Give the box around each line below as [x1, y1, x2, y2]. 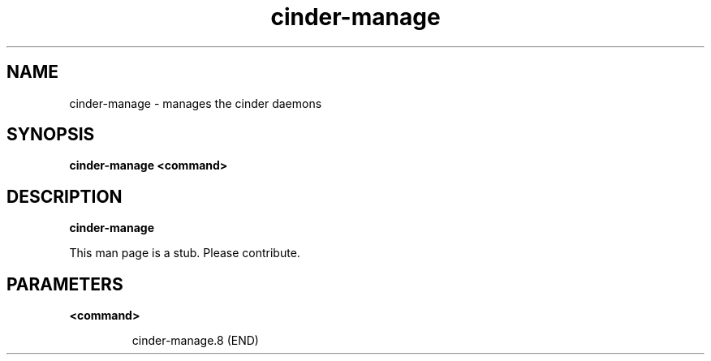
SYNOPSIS [6, 124, 95, 145]
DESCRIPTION [6, 186, 123, 207]
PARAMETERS [6, 273, 123, 294]
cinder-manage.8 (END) [131, 333, 259, 348]
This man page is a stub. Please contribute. [69, 246, 300, 260]
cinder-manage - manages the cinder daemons [69, 96, 322, 110]
